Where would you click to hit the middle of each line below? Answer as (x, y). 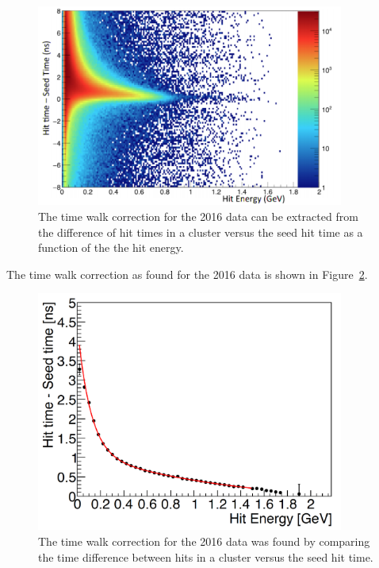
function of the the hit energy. (111, 247)
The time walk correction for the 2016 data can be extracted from (198, 216)
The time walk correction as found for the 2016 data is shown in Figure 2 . (187, 274)
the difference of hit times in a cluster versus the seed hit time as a (201, 232)
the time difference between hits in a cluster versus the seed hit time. (206, 556)
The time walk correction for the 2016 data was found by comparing (204, 541)
